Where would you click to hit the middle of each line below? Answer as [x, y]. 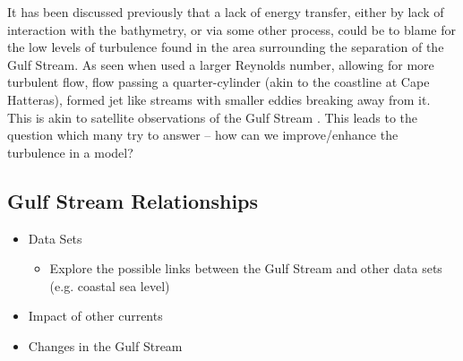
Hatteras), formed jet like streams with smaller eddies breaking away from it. [219, 99]
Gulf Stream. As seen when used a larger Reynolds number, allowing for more [221, 64]
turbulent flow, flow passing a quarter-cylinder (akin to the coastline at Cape [219, 82]
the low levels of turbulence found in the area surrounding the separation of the [226, 47]
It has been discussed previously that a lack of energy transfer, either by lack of [226, 12]
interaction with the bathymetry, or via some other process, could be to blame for [231, 29]
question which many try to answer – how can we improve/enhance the [203, 135]
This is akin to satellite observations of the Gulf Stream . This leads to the [213, 117]
